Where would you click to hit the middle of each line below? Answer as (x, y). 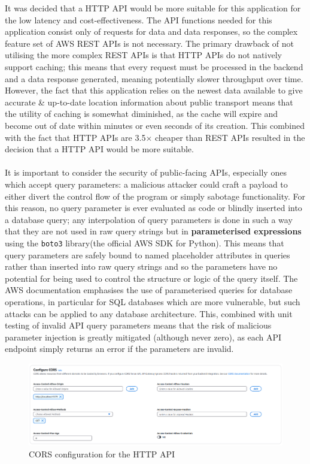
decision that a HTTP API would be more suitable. (99, 149)
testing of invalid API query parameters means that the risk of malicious (138, 325)
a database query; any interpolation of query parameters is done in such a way (149, 219)
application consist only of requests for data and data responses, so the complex (151, 31)
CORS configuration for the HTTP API (102, 454)
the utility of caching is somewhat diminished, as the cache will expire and (142, 114)
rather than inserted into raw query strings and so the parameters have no (141, 266)
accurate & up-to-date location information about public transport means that (149, 102)
